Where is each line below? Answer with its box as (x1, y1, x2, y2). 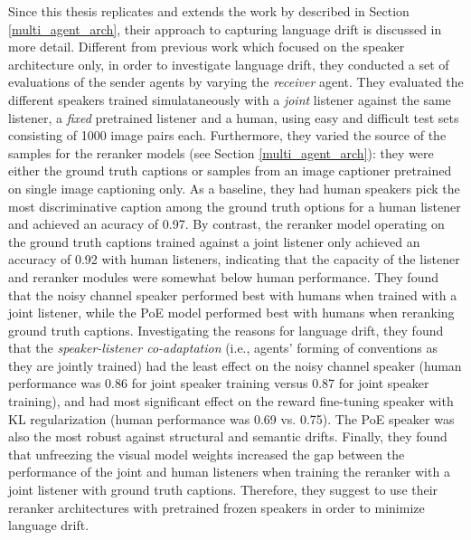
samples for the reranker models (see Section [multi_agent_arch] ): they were (8, 143, 434, 162)
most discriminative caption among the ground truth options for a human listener (8, 196, 461, 215)
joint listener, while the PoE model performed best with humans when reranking (8, 303, 455, 322)
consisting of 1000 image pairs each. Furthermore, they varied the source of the (8, 126, 447, 145)
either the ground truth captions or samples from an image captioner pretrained (8, 161, 452, 180)
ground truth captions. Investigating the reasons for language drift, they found (8, 320, 444, 339)
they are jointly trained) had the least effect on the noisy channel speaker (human (8, 355, 462, 374)
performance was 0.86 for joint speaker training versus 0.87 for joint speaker (8, 374, 429, 393)
